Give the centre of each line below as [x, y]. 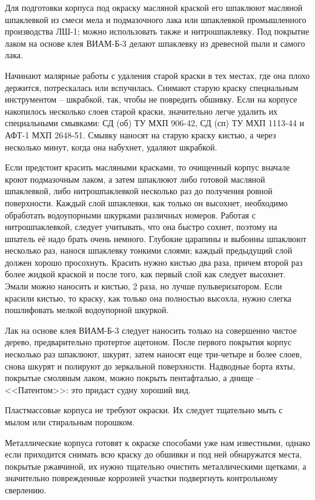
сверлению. [26, 489]
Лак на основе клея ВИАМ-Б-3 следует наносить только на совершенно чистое [151, 330]
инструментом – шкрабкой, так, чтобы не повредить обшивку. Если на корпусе [151, 99]
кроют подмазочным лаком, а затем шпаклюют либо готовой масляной [135, 179]
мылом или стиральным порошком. [70, 422]
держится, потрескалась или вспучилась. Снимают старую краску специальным [152, 87]
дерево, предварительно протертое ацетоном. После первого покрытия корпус [148, 342]
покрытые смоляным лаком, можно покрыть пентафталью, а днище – [133, 378]
